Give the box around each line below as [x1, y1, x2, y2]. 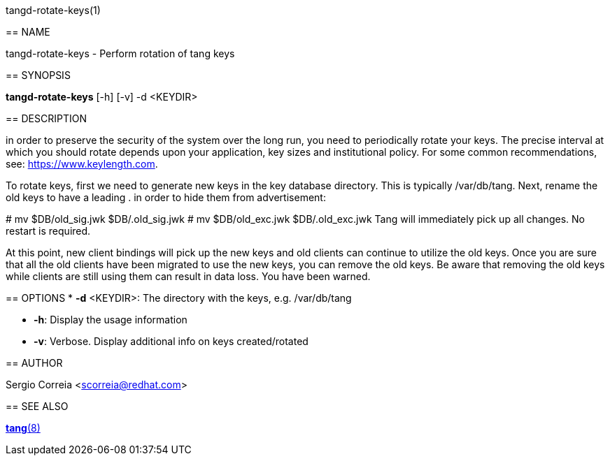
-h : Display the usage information [34, 314, 187, 325]
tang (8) [6, 422, 41, 434]
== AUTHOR [6, 357, 63, 369]
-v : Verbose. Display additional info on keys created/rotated [34, 335, 308, 347]
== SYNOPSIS [6, 69, 71, 81]
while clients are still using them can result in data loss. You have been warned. [6, 270, 371, 282]
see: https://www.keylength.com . [6, 158, 158, 170]
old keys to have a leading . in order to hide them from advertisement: [6, 191, 326, 203]
